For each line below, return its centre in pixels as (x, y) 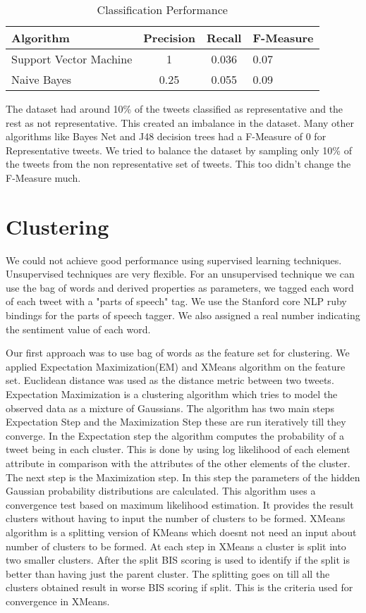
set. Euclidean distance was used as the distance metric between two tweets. (170, 380)
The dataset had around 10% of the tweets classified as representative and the (175, 109)
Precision (169, 38)
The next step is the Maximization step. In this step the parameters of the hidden (183, 477)
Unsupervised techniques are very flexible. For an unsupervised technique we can (180, 274)
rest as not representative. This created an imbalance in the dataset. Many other (180, 122)
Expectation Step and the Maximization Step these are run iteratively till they (176, 422)
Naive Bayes (42, 79)
